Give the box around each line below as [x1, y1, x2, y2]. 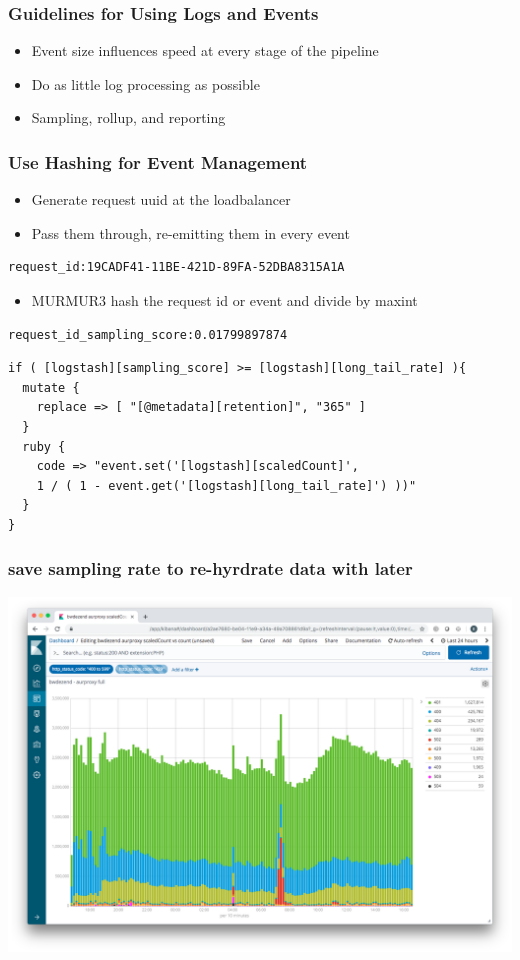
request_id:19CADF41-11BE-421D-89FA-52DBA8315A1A [8, 260, 345, 275]
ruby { [22, 439, 66, 454]
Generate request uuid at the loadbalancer [31, 189, 291, 210]
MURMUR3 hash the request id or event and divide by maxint [31, 290, 418, 310]
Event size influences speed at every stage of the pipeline [31, 40, 379, 61]
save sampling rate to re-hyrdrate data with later [8, 556, 413, 581]
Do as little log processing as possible [31, 73, 260, 94]
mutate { [22, 380, 80, 395]
